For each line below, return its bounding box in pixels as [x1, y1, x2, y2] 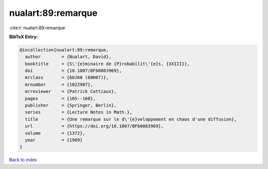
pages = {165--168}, [25, 96, 96, 101]
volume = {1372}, [25, 130, 85, 136]
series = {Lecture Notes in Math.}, [25, 110, 133, 115]
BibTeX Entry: [9, 34, 38, 40]
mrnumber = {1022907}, [25, 82, 93, 87]
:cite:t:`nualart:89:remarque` [9, 25, 67, 31]
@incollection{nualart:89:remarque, [19, 47, 109, 53]
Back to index [9, 157, 37, 163]
